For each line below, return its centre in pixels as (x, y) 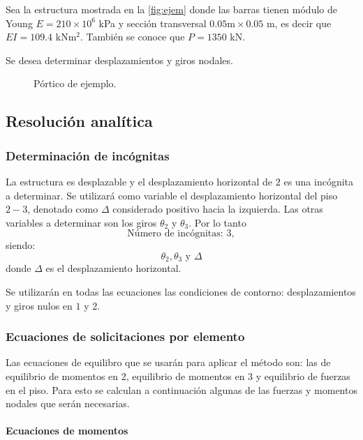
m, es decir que (299, 23)
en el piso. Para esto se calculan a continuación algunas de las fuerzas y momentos (181, 389)
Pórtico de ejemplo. (75, 83)
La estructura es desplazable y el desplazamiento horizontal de (139, 181)
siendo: (21, 245)
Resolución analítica (79, 121)
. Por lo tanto (217, 222)
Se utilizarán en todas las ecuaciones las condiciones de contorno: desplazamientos (181, 291)
